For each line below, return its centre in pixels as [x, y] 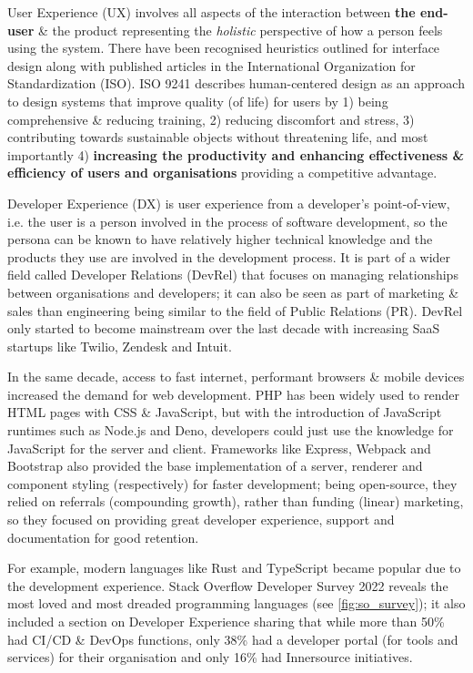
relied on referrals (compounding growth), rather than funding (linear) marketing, [236, 501]
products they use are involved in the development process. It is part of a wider [229, 256]
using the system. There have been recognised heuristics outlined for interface [224, 48]
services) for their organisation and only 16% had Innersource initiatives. [210, 657]
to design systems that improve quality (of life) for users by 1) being [198, 101]
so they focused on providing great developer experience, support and [201, 520]
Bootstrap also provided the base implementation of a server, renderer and [215, 466]
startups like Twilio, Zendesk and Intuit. [120, 346]
